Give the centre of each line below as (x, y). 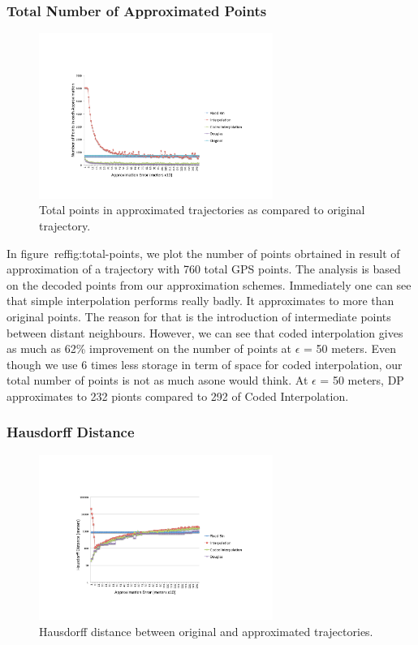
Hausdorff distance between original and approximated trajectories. (206, 631)
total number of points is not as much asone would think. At (157, 380)
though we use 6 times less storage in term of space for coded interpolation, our (205, 364)
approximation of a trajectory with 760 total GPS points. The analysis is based (204, 269)
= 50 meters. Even (350, 348)
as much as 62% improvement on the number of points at (149, 348)
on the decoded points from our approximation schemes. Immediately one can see (209, 284)
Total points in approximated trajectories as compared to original (202, 210)
